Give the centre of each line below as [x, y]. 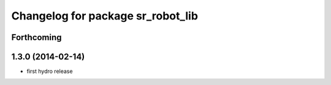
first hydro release [50, 71]
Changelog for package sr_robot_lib [105, 16]
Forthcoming [36, 37]
